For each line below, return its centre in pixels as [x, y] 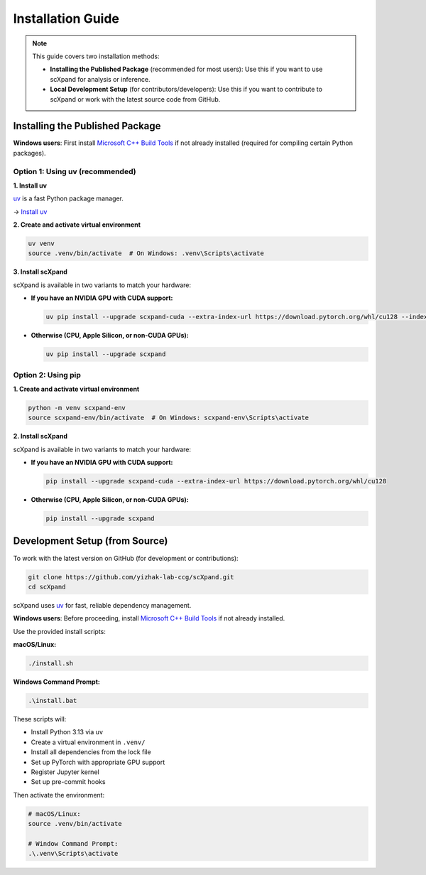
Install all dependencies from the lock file [91, 752]
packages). [29, 153]
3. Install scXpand [40, 272]
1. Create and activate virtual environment [76, 389]
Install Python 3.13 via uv [67, 732]
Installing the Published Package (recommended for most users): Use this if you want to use [186, 69]
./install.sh [51, 664]
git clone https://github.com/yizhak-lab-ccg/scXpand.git [131, 577]
